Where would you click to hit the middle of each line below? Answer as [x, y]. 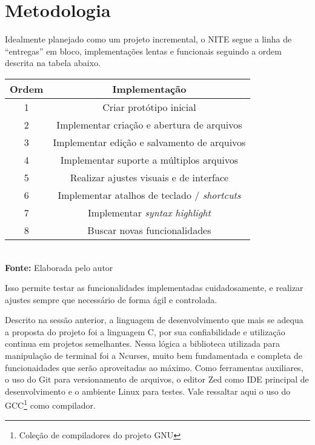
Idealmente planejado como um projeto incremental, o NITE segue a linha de [148, 39]
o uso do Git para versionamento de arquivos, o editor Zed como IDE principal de [157, 379]
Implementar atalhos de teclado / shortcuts [149, 195]
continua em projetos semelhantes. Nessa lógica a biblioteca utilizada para [142, 343]
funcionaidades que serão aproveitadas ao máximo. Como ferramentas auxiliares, [154, 367]
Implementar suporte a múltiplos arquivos [149, 159]
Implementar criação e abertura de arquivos [149, 124]
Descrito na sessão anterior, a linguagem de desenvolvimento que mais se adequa [154, 320]
